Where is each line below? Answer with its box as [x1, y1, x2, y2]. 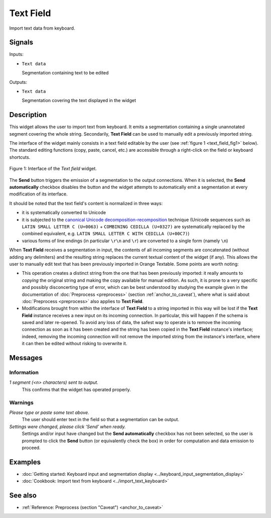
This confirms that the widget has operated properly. [22, 386, 131, 392]
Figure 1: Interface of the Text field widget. [9, 166, 97, 172]
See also [9, 491, 37, 499]
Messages [9, 354, 43, 362]
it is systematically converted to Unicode [22, 210, 106, 216]
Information [9, 369, 39, 376]
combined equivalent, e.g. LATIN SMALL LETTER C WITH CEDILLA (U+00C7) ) [22, 231, 190, 237]
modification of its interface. [9, 191, 68, 197]
